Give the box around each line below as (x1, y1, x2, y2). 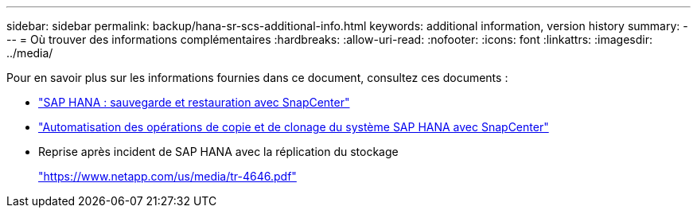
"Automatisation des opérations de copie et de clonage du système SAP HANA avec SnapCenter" (38, 120, 549, 134)
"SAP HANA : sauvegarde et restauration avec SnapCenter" (38, 95, 350, 109)
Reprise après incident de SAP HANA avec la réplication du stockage (38, 145, 399, 158)
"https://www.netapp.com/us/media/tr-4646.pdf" (38, 169, 297, 183)
